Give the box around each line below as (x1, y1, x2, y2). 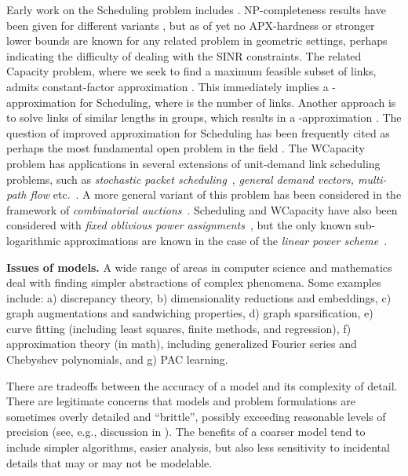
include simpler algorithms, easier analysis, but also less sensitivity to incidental (6, 439, 390, 456)
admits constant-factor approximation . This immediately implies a (6, 78, 329, 94)
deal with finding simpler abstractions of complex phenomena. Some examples (6, 274, 381, 291)
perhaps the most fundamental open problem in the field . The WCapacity (6, 140, 365, 156)
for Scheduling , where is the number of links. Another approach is (79, 93, 396, 110)
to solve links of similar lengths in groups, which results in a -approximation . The (6, 109, 402, 126)
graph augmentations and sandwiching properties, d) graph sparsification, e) (6, 305, 373, 321)
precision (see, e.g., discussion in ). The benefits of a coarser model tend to (6, 423, 366, 440)
